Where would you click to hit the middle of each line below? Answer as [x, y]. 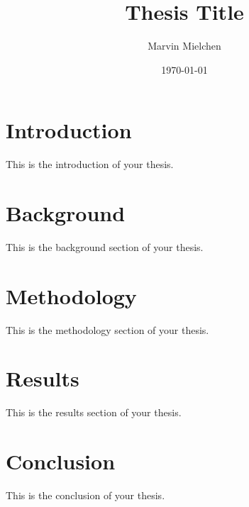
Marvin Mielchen [184, 46]
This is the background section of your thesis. [105, 246]
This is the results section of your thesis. [94, 412]
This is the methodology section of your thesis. [107, 329]
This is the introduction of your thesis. [90, 164]
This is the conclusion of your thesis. [85, 495]
